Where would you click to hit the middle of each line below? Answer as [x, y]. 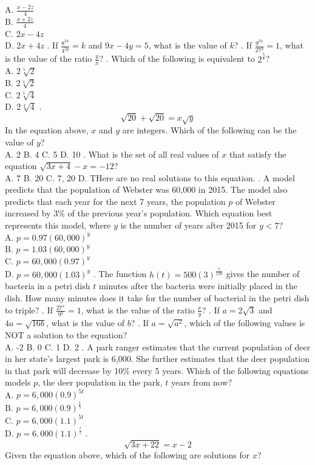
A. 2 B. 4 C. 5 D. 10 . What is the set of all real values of [112, 154]
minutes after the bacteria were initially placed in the [198, 286]
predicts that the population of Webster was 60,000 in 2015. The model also [146, 189]
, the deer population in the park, [100, 382]
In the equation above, [47, 130]
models [18, 382]
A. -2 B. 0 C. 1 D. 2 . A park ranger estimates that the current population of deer [158, 346]
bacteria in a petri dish [48, 286]
